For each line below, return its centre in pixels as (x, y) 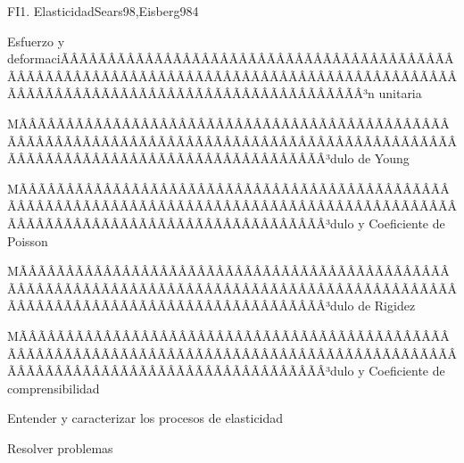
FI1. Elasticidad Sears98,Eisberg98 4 (103, 11)
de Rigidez (387, 306)
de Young (384, 158)
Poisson (28, 240)
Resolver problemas (60, 447)
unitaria (400, 93)
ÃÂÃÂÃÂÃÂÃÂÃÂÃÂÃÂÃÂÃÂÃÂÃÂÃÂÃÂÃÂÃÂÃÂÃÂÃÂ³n (191, 93)
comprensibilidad (54, 388)
